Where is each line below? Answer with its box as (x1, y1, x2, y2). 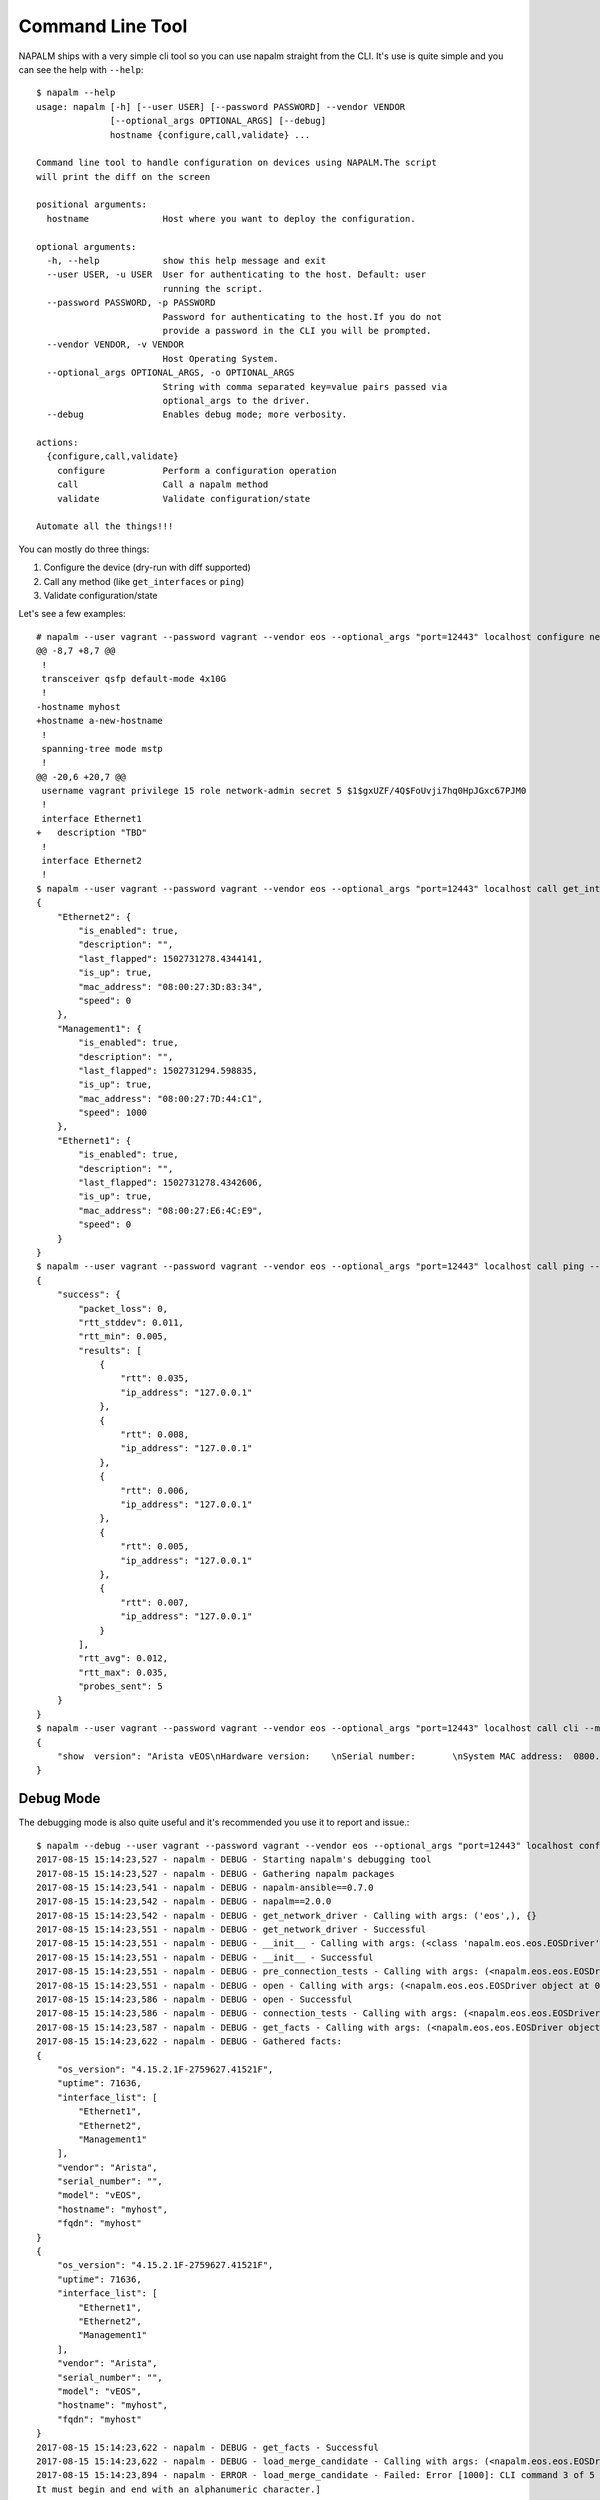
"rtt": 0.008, (120, 1429, 190, 1440)
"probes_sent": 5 (78, 1681, 164, 1692)
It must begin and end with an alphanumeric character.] (36, 2483, 322, 2495)
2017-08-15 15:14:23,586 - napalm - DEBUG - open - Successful (36, 1994, 353, 2005)
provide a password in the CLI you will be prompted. (162, 325, 432, 336)
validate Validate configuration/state (56, 493, 311, 504)
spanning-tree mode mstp (41, 743, 164, 754)
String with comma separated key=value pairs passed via (162, 381, 448, 392)
